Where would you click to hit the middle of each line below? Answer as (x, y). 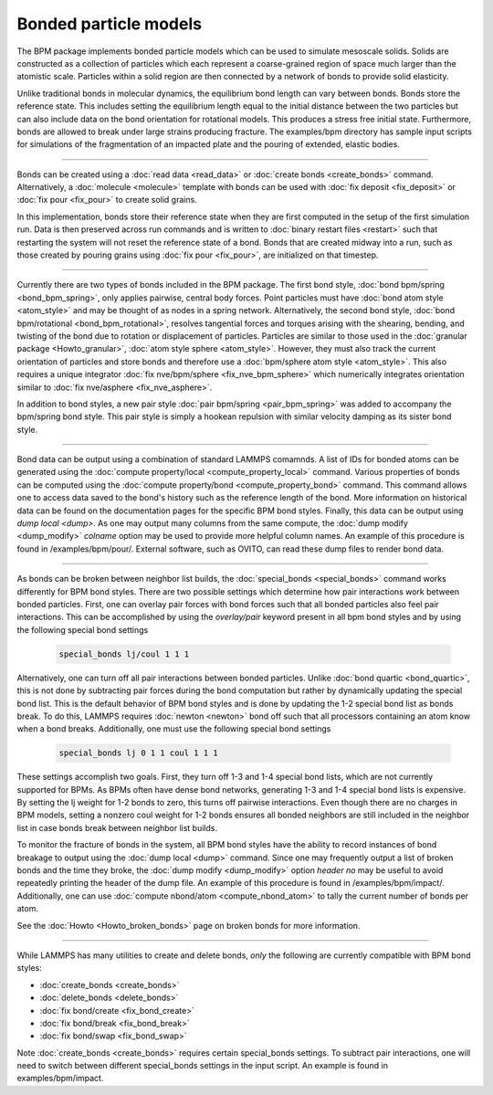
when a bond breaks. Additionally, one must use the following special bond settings (174, 729)
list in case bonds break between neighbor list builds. (117, 827)
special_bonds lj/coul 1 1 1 (124, 654)
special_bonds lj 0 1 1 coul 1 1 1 (138, 753)
